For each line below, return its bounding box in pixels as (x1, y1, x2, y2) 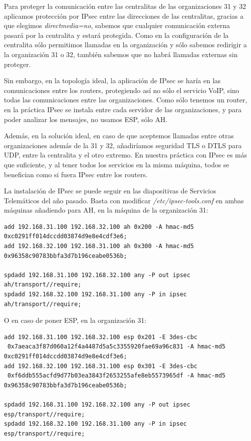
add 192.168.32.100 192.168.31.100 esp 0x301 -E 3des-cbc (4, 362, 197, 370)
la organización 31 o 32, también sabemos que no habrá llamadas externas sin (4, 49, 238, 59)
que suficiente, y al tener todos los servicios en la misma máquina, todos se (4, 159, 229, 169)
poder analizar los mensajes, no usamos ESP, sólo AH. (4, 114, 167, 124)
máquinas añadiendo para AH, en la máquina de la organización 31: (4, 205, 208, 215)
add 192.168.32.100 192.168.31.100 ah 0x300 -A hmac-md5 (4, 243, 194, 250)
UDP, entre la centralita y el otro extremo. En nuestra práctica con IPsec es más (4, 150, 247, 160)
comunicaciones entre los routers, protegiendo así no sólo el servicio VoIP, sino (4, 85, 239, 95)
